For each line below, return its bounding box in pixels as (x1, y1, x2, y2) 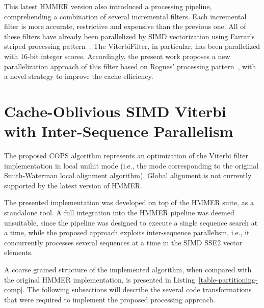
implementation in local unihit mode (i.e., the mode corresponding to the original (4, 160, 259, 171)
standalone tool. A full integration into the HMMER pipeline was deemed (4, 207, 234, 218)
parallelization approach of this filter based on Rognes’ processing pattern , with (4, 61, 256, 71)
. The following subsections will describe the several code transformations (22, 284, 252, 295)
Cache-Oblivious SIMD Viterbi (4, 100, 226, 121)
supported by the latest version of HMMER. (4, 180, 142, 190)
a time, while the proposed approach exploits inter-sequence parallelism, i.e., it (4, 227, 250, 238)
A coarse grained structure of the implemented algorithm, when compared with (4, 264, 252, 274)
